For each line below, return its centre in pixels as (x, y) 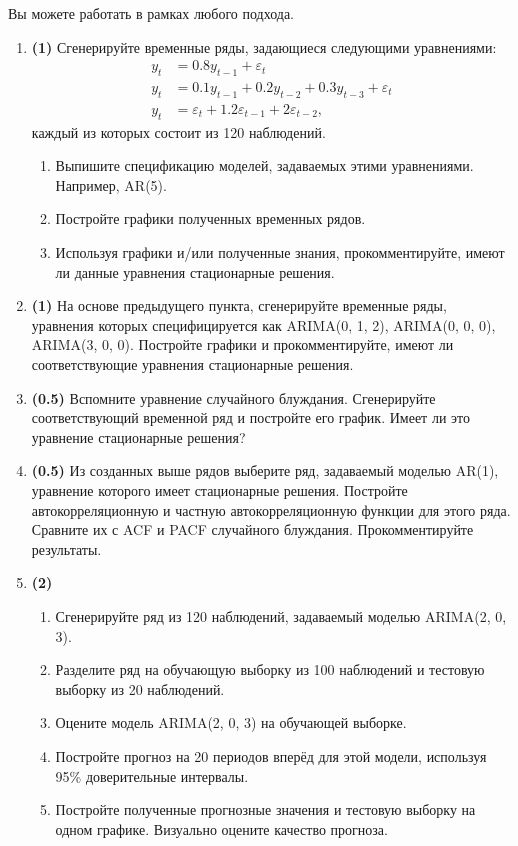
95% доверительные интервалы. (152, 775)
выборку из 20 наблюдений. (140, 688)
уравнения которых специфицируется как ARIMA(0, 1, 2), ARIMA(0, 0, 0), (263, 324)
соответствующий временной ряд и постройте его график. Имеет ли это (250, 417)
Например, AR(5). (111, 184)
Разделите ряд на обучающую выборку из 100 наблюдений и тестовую (270, 669)
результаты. (66, 548)
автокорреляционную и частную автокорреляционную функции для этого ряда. (271, 509)
